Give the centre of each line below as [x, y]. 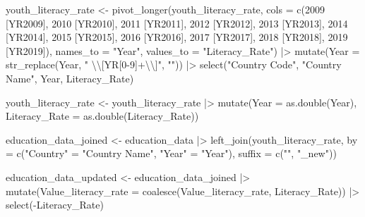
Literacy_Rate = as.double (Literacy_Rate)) [102, 116]
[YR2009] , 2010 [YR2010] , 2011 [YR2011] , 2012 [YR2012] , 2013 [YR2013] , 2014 [177, 23]
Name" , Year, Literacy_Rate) [70, 78]
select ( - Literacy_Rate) [55, 205]
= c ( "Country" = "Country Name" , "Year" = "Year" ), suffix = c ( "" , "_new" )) [171, 153]
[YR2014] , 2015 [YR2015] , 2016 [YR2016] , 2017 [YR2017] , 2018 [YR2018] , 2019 [177, 37]
